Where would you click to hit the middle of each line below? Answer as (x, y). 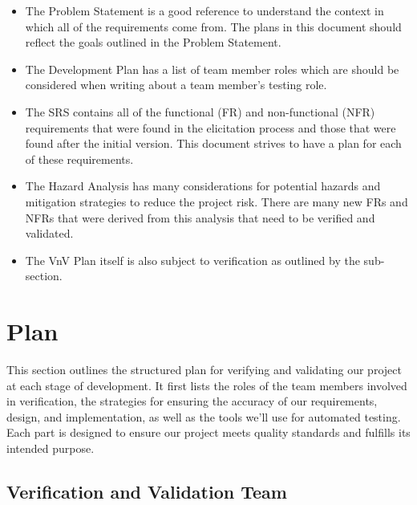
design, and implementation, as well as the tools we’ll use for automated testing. (204, 416)
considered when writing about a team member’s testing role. (176, 85)
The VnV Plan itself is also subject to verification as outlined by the (192, 260)
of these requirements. (79, 159)
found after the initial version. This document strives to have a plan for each (213, 143)
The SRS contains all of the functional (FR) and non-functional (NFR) (200, 111)
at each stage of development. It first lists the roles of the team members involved (207, 385)
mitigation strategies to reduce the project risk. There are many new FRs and (217, 201)
